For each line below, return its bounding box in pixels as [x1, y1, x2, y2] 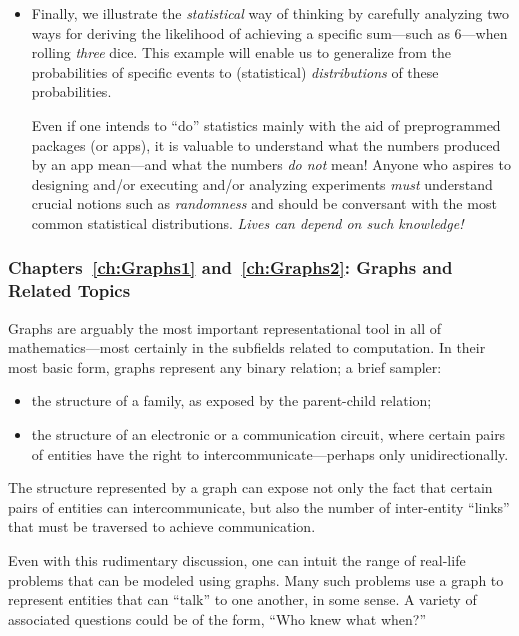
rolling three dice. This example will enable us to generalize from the [31, 42, 451, 63]
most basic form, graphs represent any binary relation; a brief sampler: [8, 356, 442, 377]
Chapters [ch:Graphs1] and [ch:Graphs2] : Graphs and [8, 255, 453, 280]
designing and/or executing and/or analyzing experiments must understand [31, 173, 493, 194]
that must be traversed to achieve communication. [8, 516, 316, 537]
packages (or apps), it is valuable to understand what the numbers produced [31, 134, 501, 155]
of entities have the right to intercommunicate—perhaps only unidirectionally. [31, 443, 509, 464]
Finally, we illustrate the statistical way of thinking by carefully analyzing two [31, 3, 510, 23]
